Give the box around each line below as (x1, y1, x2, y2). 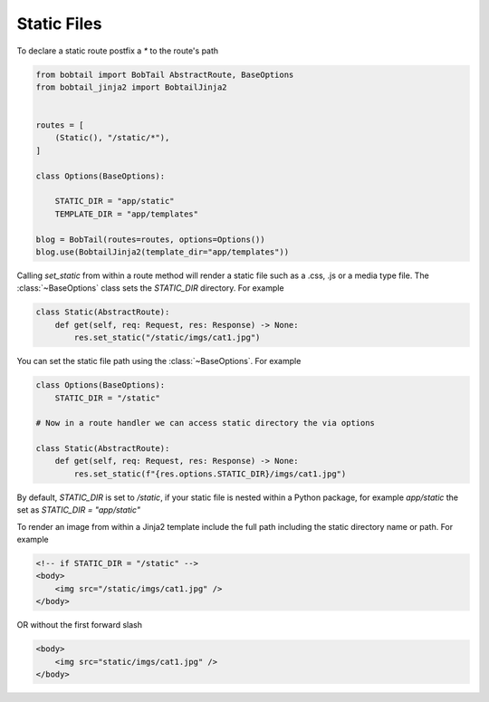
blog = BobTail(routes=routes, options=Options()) (35, 234, 266, 245)
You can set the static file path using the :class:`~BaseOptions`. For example (16, 356, 302, 367)
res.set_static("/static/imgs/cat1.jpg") (73, 332, 261, 343)
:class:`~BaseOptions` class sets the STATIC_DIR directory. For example (16, 283, 284, 293)
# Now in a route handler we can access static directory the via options (35, 418, 376, 428)
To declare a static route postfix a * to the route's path (16, 45, 219, 56)
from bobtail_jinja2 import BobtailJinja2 (35, 82, 227, 92)
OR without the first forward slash (16, 620, 142, 630)
